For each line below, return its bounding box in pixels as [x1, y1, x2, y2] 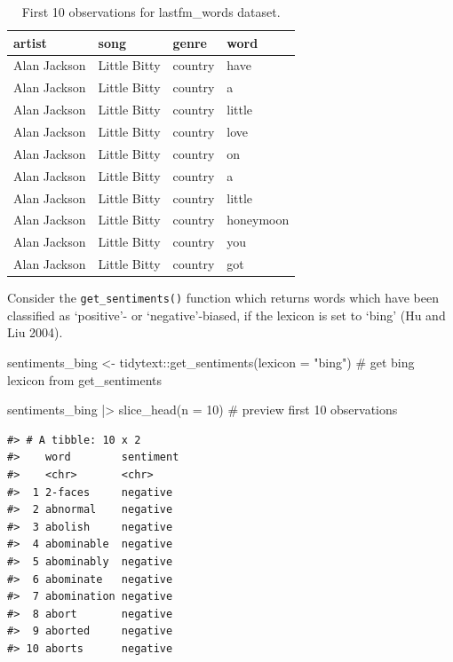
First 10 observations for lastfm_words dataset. [21, 3, 281, 20]
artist [13, 33, 47, 51]
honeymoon [226, 210, 290, 229]
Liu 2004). [7, 323, 63, 342]
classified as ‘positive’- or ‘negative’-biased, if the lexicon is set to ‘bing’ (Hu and [7, 305, 446, 324]
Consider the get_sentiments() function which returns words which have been [7, 288, 439, 307]
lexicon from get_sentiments [7, 370, 163, 389]
